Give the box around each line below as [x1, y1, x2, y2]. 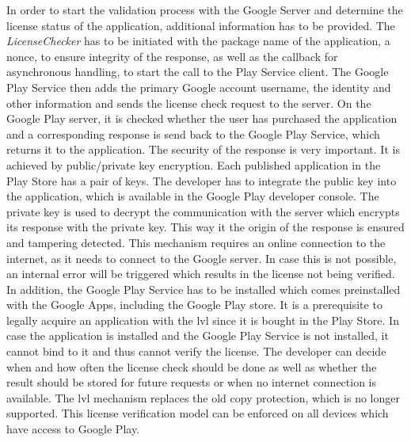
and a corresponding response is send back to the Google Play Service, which [6, 125, 380, 142]
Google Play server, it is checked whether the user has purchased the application [6, 110, 398, 127]
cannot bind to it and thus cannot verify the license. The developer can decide [6, 343, 386, 360]
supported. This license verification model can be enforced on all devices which [6, 405, 389, 421]
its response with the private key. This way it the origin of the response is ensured [6, 219, 405, 235]
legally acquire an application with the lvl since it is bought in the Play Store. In [6, 311, 399, 328]
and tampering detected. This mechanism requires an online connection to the [6, 234, 386, 250]
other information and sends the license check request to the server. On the [6, 94, 371, 111]
